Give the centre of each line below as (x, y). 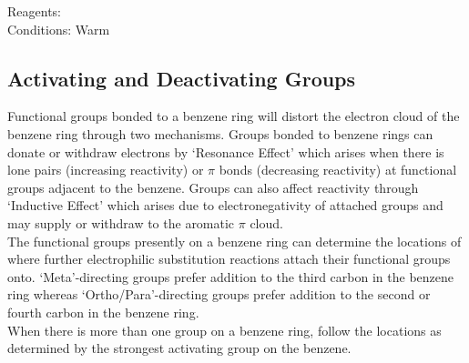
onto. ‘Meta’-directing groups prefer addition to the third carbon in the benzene (230, 276)
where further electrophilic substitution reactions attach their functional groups (229, 259)
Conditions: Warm (59, 29)
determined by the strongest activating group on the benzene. (179, 348)
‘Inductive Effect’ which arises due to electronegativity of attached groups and (225, 205)
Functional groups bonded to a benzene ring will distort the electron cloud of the (234, 116)
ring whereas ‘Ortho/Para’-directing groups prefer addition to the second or (219, 294)
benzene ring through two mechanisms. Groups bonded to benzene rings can (220, 133)
